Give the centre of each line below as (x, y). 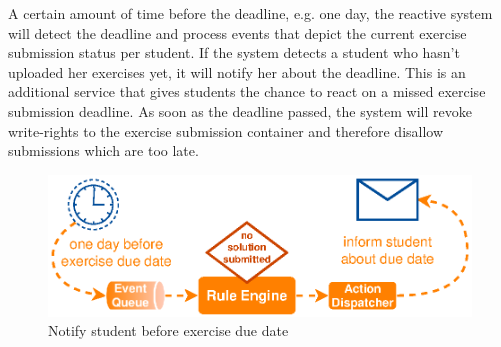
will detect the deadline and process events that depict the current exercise (237, 32)
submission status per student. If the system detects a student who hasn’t (234, 52)
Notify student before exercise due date (168, 330)
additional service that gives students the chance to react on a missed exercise (247, 91)
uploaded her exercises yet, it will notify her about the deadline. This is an (237, 71)
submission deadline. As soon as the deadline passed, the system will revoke (240, 110)
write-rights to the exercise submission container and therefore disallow (226, 130)
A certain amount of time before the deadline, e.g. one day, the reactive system (250, 13)
